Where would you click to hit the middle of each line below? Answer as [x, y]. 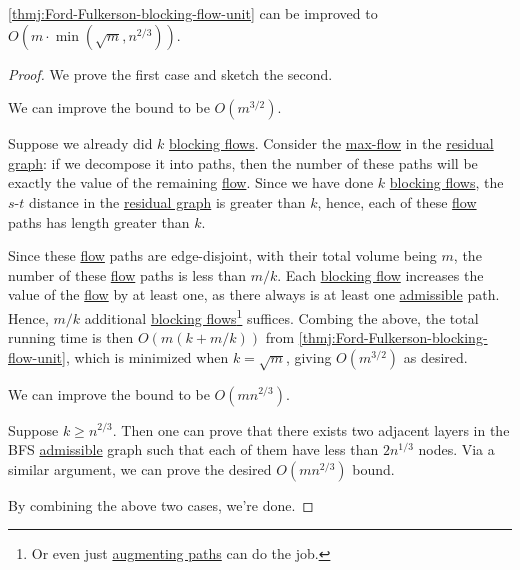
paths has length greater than [99, 221]
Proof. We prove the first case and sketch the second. [170, 73]
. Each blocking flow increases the [380, 274]
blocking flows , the [446, 182]
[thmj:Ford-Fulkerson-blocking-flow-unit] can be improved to [193, 13]
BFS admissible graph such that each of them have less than [193, 449]
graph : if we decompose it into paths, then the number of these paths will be [243, 162]
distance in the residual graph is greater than [167, 201]
